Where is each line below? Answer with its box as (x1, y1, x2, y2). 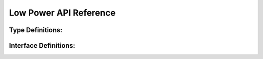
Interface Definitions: (9, 41, 75, 50)
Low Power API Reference (9, 7, 116, 18)
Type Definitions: (9, 26, 63, 34)
